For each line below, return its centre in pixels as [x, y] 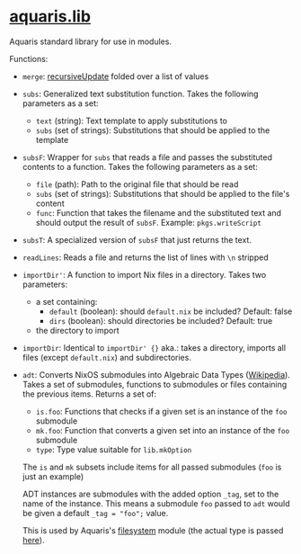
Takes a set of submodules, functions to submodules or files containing [155, 384]
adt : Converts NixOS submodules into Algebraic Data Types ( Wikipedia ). [156, 374]
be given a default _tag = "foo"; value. [95, 513]
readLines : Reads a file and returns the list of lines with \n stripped [145, 257]
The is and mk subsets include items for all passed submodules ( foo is [152, 467]
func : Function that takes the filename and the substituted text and [158, 212]
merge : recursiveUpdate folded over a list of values [115, 76]
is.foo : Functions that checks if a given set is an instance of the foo [161, 411]
